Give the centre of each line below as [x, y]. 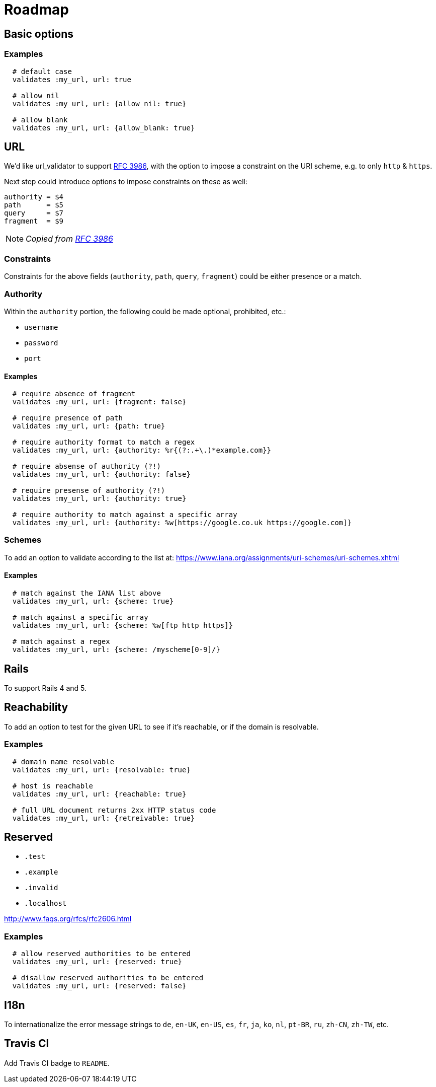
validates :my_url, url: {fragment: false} [99, 402]
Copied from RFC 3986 [69, 239]
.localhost [46, 903]
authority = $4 [34, 197]
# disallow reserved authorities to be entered [108, 978]
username [41, 327]
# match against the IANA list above [86, 593]
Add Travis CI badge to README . [57, 1063]
